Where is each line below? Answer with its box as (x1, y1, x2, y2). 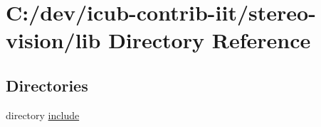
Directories (6, 74, 88, 96)
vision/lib (6, 26, 101, 55)
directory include (6, 107, 80, 122)
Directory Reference (108, 26, 311, 55)
